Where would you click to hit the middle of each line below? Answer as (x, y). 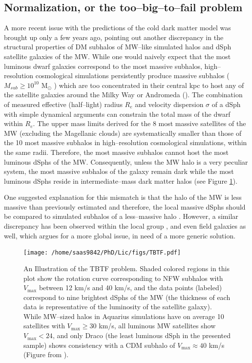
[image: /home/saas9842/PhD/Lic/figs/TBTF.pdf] (102, 253)
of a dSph (226, 104)
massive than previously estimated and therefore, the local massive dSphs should (125, 206)
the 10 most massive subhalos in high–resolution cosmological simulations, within (126, 142)
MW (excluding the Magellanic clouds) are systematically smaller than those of (123, 133)
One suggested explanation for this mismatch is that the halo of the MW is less (123, 197)
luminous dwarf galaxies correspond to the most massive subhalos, (103, 66)
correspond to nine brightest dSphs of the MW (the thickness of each (127, 297)
